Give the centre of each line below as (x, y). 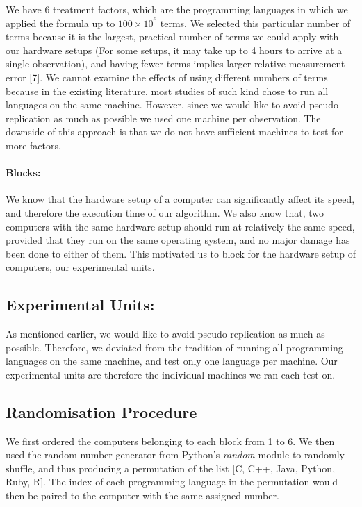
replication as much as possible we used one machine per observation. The (163, 118)
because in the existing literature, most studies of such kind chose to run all (167, 91)
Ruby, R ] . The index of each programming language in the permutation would (172, 482)
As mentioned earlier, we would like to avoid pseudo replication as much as (165, 334)
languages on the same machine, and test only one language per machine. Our (172, 361)
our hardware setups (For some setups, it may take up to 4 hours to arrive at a (174, 50)
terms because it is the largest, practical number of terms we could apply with (172, 36)
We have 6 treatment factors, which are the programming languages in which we (177, 9)
